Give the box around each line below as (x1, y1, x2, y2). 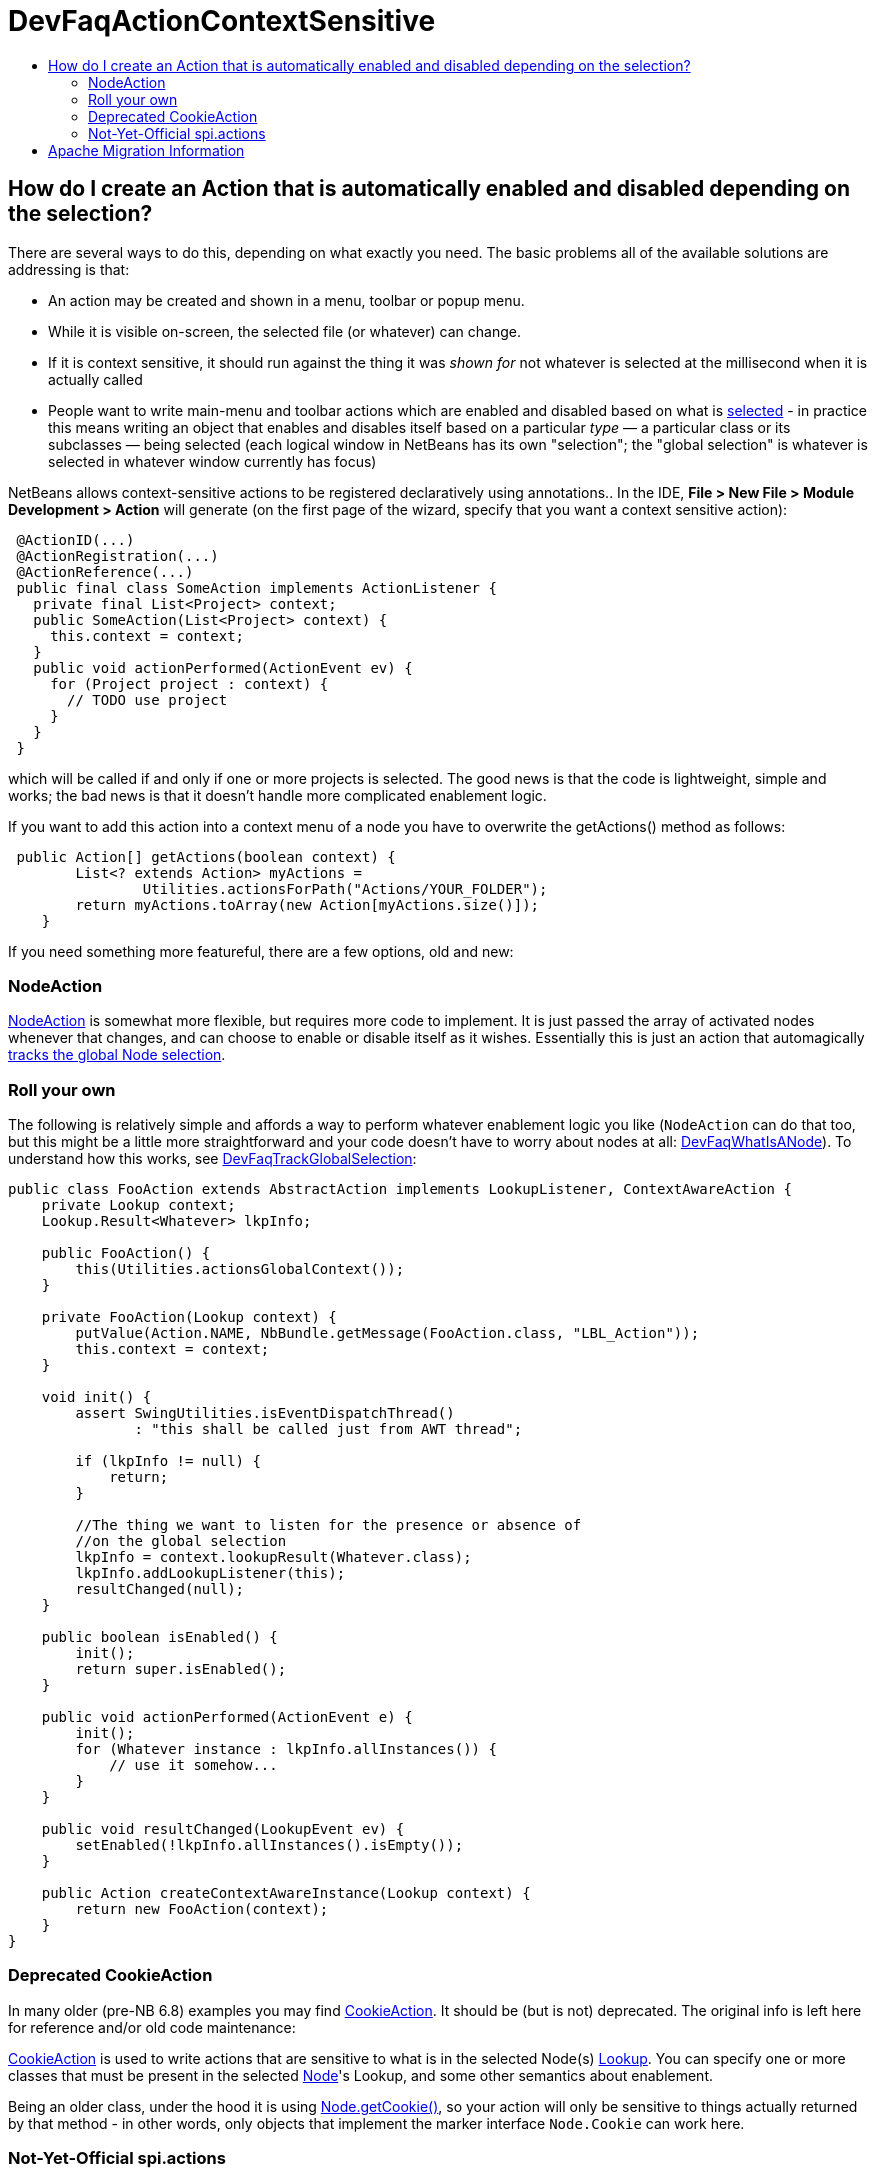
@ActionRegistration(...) (16, 547, 219, 564)
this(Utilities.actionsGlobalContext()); (75, 1261, 405, 1278)
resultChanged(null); (75, 1581, 245, 1598)
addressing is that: (8, 260, 130, 278)
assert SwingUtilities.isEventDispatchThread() (75, 1405, 455, 1422)
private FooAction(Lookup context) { (41, 1309, 337, 1326)
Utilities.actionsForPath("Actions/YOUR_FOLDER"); (142, 880, 548, 897)
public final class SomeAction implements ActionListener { (16, 579, 497, 596)
